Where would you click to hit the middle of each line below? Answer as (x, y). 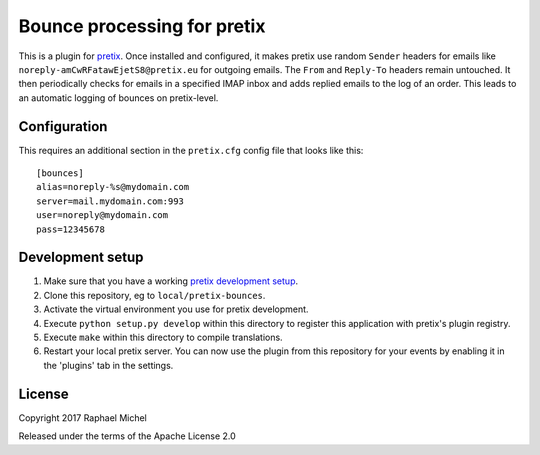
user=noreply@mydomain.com (102, 215)
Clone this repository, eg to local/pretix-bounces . (154, 295)
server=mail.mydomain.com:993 (110, 201)
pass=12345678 (70, 229)
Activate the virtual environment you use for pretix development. (176, 309)
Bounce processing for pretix (142, 26)
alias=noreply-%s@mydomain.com (113, 187)
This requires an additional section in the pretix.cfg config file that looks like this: (191, 150)
